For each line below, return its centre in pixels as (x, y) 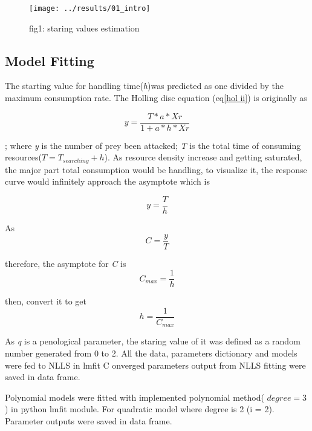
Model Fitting (50, 60)
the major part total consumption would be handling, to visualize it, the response (156, 169)
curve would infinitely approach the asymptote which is (107, 181)
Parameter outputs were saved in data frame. (89, 420)
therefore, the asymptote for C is (66, 263)
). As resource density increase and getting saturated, (203, 157)
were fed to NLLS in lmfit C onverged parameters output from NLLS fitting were (155, 365)
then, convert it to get (46, 301)
